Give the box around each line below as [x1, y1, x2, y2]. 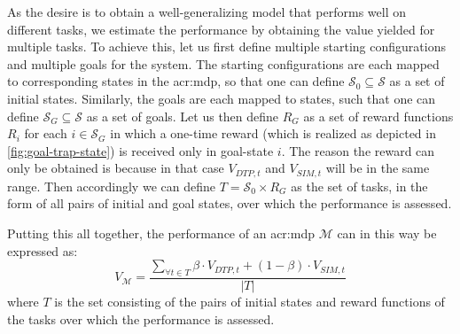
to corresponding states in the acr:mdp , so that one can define [7, 72, 345, 90]
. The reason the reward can [281, 141, 435, 159]
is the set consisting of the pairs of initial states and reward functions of [54, 292, 445, 310]
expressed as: [7, 241, 78, 260]
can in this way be [337, 223, 437, 242]
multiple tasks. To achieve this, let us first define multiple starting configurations [7, 37, 446, 56]
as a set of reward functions [303, 106, 454, 125]
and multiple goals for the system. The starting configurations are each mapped [7, 54, 440, 73]
